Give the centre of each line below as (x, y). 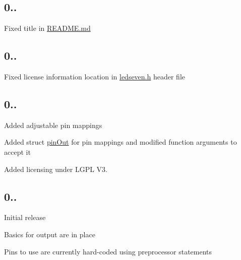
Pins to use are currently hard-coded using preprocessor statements (108, 251)
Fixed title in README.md (47, 28)
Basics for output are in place (50, 234)
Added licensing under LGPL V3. (56, 169)
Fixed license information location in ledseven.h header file (95, 76)
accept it (17, 151)
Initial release (25, 217)
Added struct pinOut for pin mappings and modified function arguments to (120, 142)
